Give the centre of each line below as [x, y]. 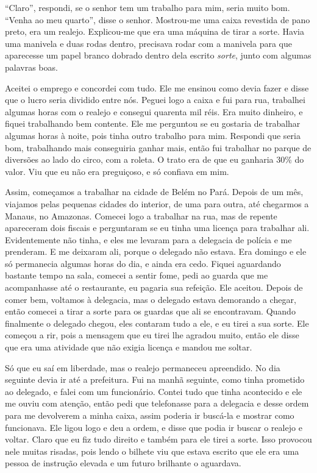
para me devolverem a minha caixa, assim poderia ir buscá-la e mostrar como [150, 415]
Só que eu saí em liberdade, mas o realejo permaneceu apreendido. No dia [143, 367]
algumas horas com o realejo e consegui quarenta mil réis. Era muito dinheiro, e [154, 111]
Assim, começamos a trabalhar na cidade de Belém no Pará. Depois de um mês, [154, 192]
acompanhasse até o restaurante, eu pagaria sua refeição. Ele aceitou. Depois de [154, 287]
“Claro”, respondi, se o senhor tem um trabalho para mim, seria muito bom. [148, 7]
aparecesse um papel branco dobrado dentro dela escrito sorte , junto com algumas [158, 55]
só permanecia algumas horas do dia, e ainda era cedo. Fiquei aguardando [143, 263]
